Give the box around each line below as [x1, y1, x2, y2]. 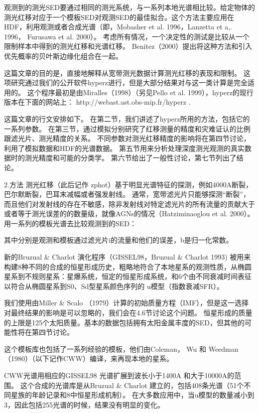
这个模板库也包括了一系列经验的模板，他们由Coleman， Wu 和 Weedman [4, 343, 239, 354]
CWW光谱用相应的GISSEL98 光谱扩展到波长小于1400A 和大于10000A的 [4, 370, 235, 380]
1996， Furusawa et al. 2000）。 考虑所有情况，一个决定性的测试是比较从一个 [4, 31, 250, 41]
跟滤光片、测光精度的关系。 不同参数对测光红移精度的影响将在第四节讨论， [4, 133, 251, 143]
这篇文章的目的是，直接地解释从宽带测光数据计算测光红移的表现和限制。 [4, 67, 241, 78]
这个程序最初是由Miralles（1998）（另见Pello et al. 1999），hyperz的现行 [27, 87, 254, 97]
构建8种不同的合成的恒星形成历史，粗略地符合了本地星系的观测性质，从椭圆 [4, 261, 252, 272]
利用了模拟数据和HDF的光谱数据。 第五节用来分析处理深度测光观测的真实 [4, 142, 245, 153]
